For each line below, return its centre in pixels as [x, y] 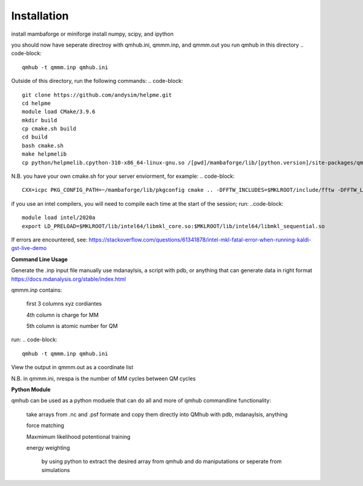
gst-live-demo [29, 248]
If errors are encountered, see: [49, 240]
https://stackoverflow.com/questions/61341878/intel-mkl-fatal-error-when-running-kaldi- [200, 240]
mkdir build [40, 120]
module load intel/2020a [59, 218]
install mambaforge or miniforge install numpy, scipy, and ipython [92, 34]
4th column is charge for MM [63, 315]
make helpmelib [44, 154]
